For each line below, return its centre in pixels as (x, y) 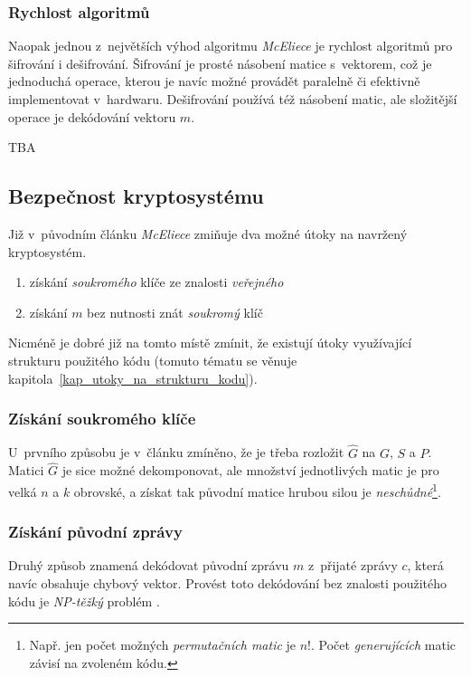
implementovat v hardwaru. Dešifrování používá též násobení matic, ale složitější (233, 99)
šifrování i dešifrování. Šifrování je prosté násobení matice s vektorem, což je (220, 63)
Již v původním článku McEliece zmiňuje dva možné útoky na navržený (208, 233)
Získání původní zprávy (95, 532)
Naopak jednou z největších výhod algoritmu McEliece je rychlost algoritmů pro (231, 46)
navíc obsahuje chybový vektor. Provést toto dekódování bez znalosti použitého (228, 583)
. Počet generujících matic (384, 645)
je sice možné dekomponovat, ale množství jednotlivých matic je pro (250, 470)
